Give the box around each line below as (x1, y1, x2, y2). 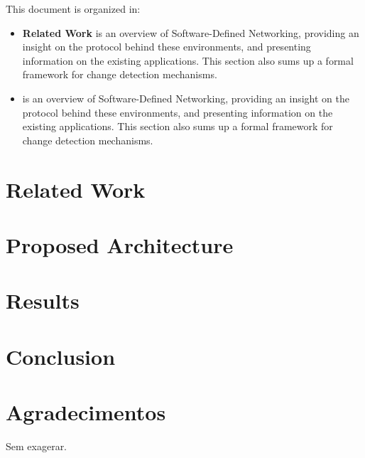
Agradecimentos (6, 398, 166, 427)
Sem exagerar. (6, 438, 67, 453)
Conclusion (6, 341, 116, 371)
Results (6, 286, 80, 315)
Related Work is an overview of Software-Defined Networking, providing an (22, 25, 359, 40)
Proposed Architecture (6, 230, 234, 259)
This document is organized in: (6, 1, 141, 16)
